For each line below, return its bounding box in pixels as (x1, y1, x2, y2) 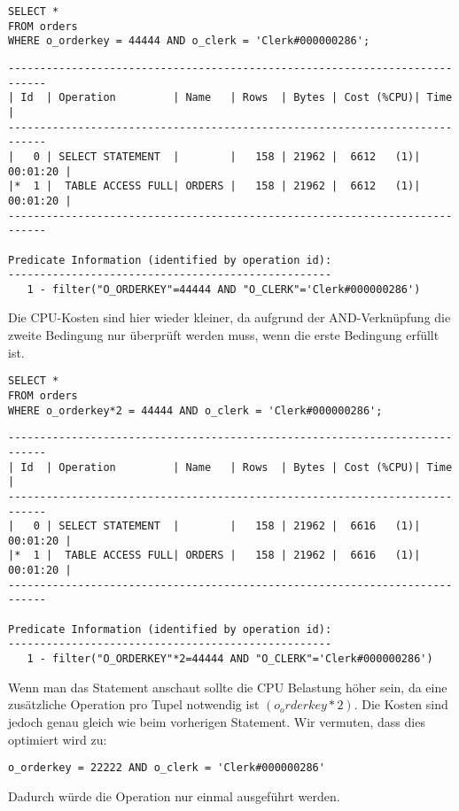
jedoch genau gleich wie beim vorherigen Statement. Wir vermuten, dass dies (8, 712, 425, 730)
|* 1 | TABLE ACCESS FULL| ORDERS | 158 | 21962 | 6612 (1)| (8, 180, 421, 193)
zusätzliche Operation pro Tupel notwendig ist (8, 695, 260, 714)
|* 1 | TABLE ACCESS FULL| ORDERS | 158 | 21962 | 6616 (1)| (8, 549, 421, 562)
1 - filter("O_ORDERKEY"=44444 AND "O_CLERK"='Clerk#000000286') (27, 282, 421, 296)
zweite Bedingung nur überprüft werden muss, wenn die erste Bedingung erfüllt (8, 326, 440, 344)
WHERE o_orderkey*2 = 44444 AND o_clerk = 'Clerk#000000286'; (8, 404, 383, 417)
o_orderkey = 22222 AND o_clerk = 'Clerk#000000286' (8, 761, 325, 775)
